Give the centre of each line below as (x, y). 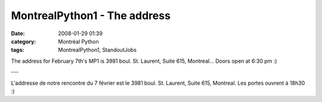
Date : (18, 33)
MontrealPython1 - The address (91, 16)
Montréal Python (78, 41)
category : (24, 41)
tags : (18, 50)
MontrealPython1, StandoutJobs (97, 50)
